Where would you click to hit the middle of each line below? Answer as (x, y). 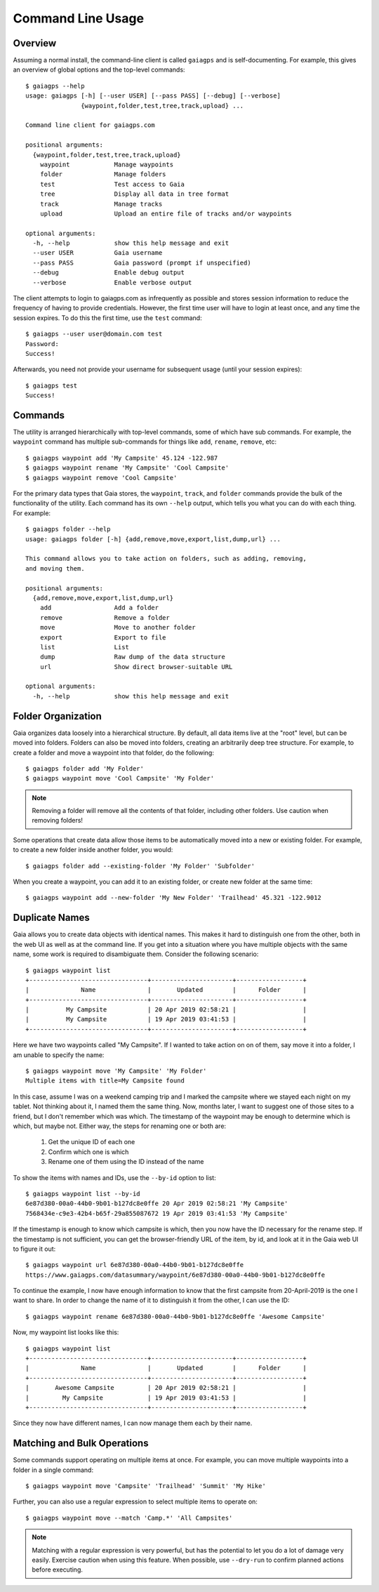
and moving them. (55, 568)
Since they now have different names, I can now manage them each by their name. (133, 1423)
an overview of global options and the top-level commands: (99, 69)
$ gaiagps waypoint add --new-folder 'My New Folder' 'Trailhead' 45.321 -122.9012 (174, 898)
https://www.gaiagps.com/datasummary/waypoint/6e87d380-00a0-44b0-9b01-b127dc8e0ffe (175, 1275)
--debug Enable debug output (109, 273)
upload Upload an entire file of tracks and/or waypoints (166, 213)
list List (85, 647)
